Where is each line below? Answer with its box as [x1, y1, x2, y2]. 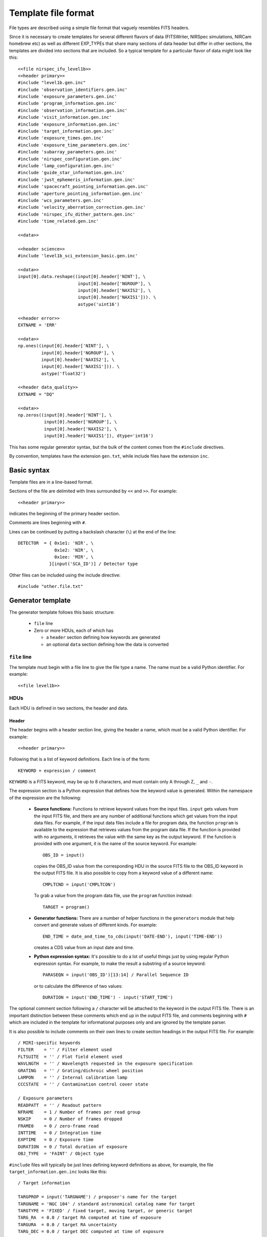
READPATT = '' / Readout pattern [18, 1102, 101, 1108]
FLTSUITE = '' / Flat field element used [18, 1054, 123, 1059]
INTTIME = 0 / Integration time [18, 1130, 101, 1136]
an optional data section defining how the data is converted [46, 641, 169, 647]
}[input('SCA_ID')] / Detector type [49, 561, 138, 567]
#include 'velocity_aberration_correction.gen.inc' [18, 204, 146, 210]
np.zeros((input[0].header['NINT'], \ [18, 412, 112, 418]
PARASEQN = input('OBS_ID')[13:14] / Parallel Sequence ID [43, 972, 189, 978]
